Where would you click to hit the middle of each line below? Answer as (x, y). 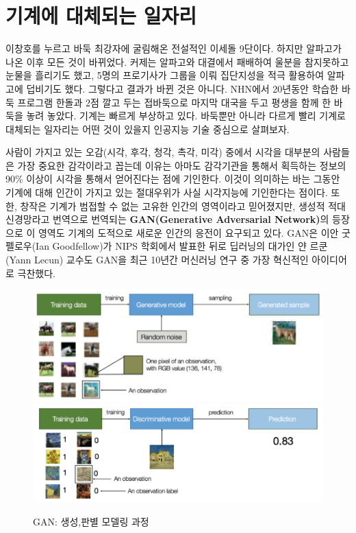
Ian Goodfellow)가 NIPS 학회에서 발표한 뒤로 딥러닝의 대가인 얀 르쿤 (182, 246)
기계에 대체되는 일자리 (101, 15)
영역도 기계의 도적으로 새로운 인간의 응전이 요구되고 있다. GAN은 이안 (188, 232)
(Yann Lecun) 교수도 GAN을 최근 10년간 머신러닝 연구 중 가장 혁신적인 (157, 260)
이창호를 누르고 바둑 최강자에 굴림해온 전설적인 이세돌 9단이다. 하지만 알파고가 (174, 48)
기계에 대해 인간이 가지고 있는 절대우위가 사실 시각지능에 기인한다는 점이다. (167, 192)
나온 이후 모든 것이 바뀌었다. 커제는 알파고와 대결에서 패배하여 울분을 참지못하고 (177, 61)
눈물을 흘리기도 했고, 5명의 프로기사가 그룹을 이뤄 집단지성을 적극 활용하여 (165, 75)
